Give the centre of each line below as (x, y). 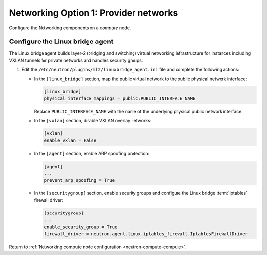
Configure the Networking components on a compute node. (70, 28)
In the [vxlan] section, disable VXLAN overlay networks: (93, 121)
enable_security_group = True (81, 227)
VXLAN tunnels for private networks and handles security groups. (76, 60)
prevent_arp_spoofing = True (80, 180)
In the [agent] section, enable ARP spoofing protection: (92, 153)
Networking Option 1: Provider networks (93, 13)
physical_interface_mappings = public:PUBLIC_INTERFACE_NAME (120, 99)
